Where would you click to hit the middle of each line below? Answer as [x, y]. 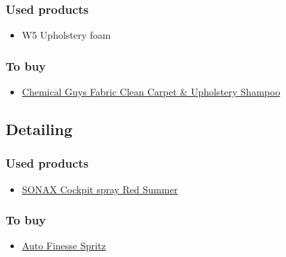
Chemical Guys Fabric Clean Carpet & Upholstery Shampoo [151, 92]
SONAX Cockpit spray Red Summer [100, 189]
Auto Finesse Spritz [64, 246]
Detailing [39, 129]
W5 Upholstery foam [66, 35]
